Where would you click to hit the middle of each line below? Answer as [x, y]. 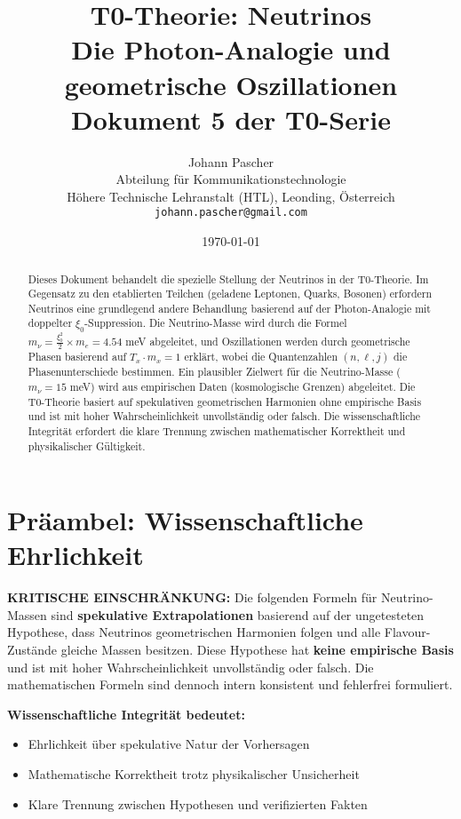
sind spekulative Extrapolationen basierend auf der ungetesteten [238, 614]
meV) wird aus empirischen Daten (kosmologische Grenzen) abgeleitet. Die [242, 386]
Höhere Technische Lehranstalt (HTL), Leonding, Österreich [231, 196]
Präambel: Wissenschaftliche [185, 520]
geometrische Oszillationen [231, 84]
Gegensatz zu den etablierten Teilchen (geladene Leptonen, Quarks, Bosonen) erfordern [230, 294]
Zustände [32, 650]
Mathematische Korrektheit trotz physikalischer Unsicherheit [194, 774]
